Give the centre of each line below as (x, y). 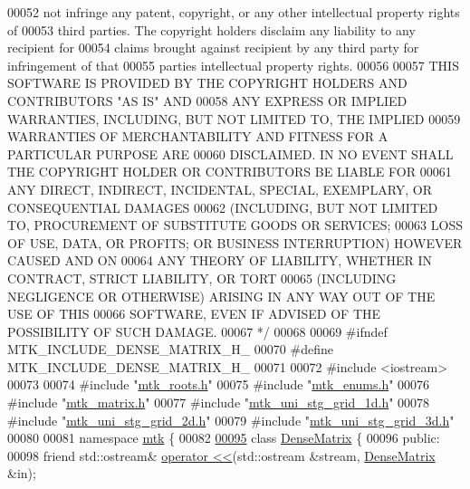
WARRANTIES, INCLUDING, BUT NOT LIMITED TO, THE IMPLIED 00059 (234, 118)
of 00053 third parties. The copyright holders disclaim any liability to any (211, 29)
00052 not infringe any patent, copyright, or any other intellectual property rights (234, 12)
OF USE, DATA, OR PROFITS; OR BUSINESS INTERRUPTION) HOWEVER (235, 242)
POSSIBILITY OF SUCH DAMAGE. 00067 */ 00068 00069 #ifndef (197, 331)
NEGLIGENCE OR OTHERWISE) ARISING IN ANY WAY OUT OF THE (221, 296)
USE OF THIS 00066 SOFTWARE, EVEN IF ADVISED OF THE (194, 314)
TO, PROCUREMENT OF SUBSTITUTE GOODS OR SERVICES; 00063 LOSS (235, 225)
